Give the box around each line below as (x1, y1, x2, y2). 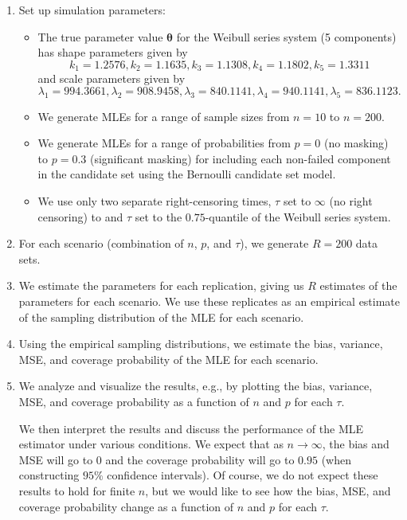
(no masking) (323, 135, 389, 151)
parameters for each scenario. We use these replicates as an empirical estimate (18, 292, 401, 309)
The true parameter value (37, 28, 163, 45)
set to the (135, 208, 182, 225)
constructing (18, 467, 80, 483)
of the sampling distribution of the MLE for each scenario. (18, 308, 304, 325)
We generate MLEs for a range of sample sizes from (37, 108, 290, 124)
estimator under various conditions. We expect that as (18, 436, 284, 452)
